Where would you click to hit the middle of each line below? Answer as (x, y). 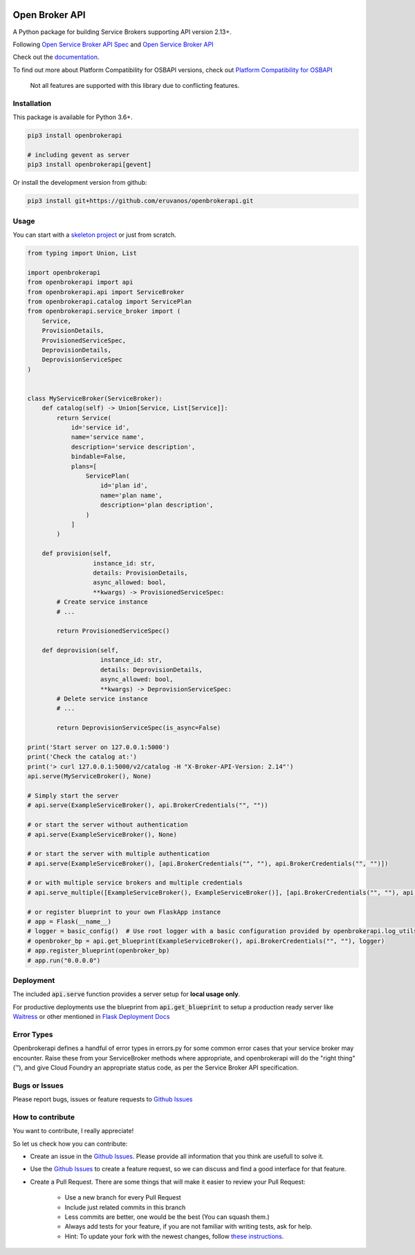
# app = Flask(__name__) (70, 922)
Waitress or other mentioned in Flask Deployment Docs (91, 1017)
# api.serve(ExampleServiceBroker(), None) (102, 834)
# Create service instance (102, 602)
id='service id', (100, 428)
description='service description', (133, 447)
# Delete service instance (102, 699)
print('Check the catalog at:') (82, 757)
